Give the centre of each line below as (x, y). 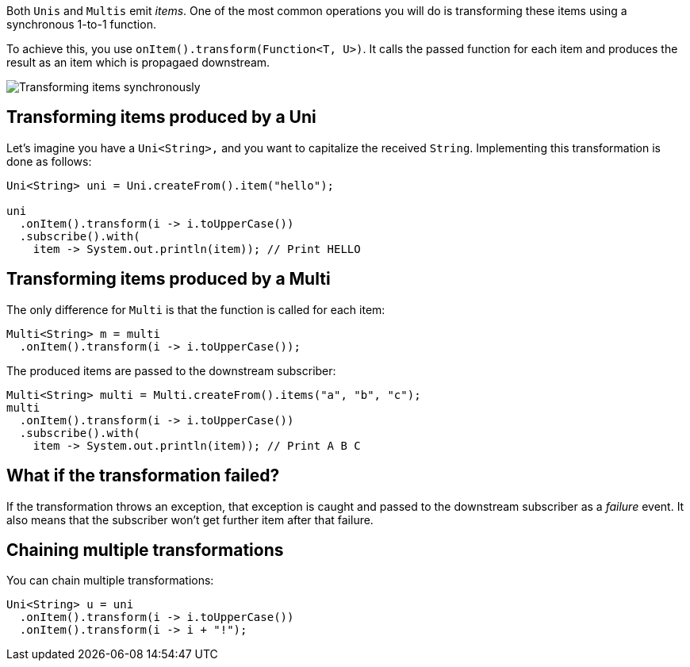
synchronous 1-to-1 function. (81, 24)
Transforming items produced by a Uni (161, 117)
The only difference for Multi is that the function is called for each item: (196, 309)
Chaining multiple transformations (145, 550)
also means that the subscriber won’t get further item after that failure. (190, 519)
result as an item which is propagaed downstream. (138, 62)
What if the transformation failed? (143, 476)
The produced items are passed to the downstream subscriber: (171, 370)
